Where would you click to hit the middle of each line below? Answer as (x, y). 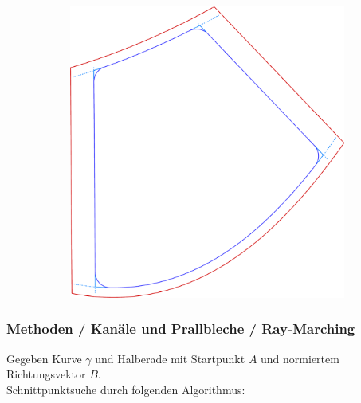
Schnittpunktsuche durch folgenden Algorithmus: (126, 389)
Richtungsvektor (46, 374)
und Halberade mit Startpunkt (170, 358)
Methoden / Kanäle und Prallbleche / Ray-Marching (181, 329)
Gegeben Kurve (44, 358)
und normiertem (300, 358)
